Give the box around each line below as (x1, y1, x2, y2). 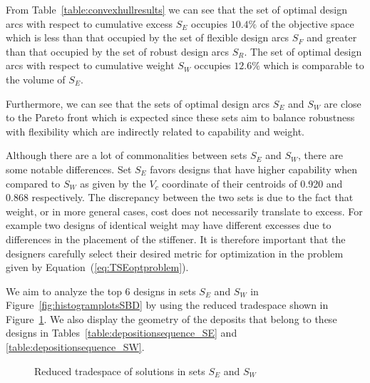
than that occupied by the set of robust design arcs (6, 44, 230, 58)
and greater (307, 30, 357, 45)
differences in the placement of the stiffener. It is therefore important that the (6, 231, 346, 246)
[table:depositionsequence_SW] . (6, 339, 145, 354)
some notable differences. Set (6, 161, 132, 176)
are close (324, 96, 361, 111)
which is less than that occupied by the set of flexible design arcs (6, 30, 289, 45)
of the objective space (259, 16, 354, 31)
